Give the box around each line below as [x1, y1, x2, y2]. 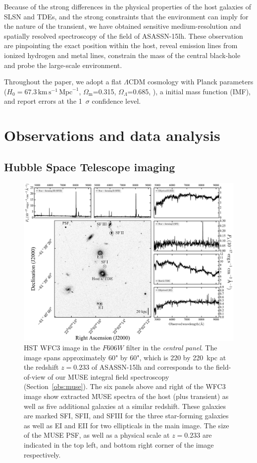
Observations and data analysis [4, 125, 220, 145]
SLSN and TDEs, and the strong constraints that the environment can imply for [4, 11, 249, 21]
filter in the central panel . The [126, 342, 217, 353]
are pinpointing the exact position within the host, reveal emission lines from [4, 40, 238, 51]
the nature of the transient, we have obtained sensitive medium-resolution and [4, 21, 241, 31]
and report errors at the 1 [4, 96, 82, 106]
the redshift [24, 362, 59, 372]
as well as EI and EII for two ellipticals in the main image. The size [24, 420, 229, 430]
